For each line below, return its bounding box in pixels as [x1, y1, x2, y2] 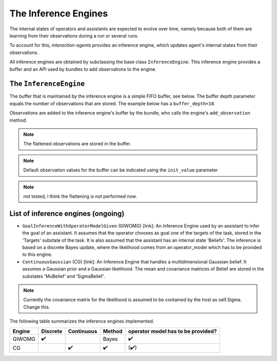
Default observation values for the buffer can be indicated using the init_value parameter [23, 167, 218, 173]
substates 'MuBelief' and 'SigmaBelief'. [22, 273, 105, 279]
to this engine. [22, 252, 53, 258]
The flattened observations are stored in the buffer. [23, 141, 131, 147]
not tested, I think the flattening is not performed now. [23, 193, 137, 199]
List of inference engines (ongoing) [9, 209, 125, 218]
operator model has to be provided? [128, 328, 217, 335]
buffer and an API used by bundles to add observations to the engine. [9, 66, 156, 72]
